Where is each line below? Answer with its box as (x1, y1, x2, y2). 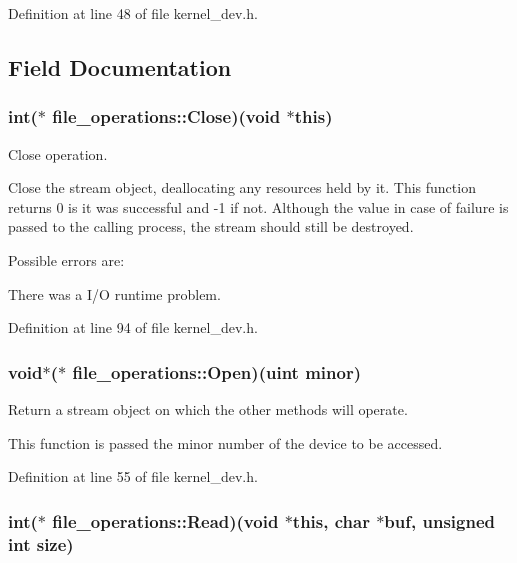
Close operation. (8, 143, 108, 164)
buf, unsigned (384, 508, 495, 533)
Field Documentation (8, 51, 232, 82)
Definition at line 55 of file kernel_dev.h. (8, 466, 258, 487)
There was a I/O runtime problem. (8, 283, 221, 304)
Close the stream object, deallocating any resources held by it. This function (8, 177, 476, 198)
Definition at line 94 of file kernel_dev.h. (8, 317, 258, 338)
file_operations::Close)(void (52, 104, 281, 129)
